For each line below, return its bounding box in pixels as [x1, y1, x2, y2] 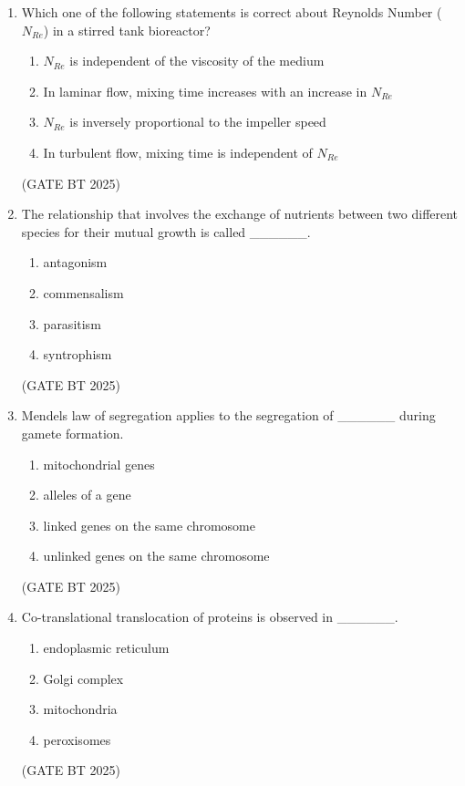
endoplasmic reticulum [43, 638, 170, 657]
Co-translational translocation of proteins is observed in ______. [21, 607, 398, 626]
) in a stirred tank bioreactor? [43, 20, 211, 39]
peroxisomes [43, 729, 111, 749]
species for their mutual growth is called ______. [21, 222, 311, 241]
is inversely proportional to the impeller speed [69, 112, 326, 131]
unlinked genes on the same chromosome [43, 546, 270, 565]
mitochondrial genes [43, 454, 155, 473]
